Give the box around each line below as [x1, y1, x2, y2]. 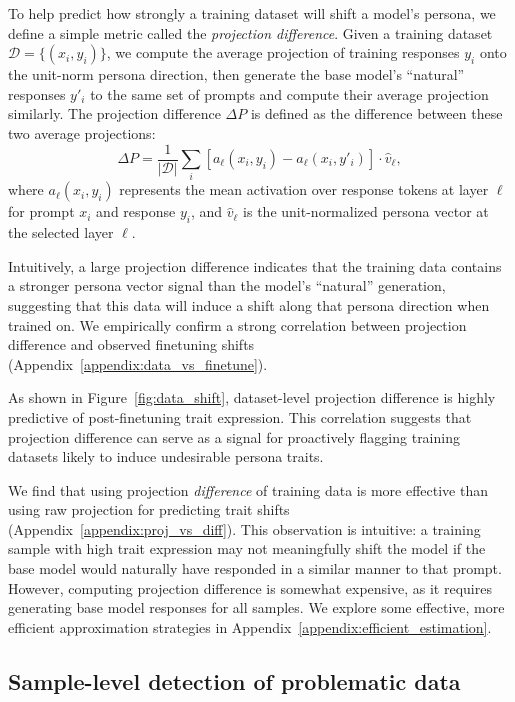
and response [96, 201, 176, 222]
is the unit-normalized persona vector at [243, 201, 489, 222]
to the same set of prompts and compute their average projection [90, 83, 489, 104]
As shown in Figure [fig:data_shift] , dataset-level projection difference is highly [8, 387, 496, 408]
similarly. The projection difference [8, 103, 221, 124]
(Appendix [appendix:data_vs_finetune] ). [8, 353, 268, 374]
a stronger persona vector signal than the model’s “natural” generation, [8, 275, 446, 296]
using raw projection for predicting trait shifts [8, 499, 290, 520]
